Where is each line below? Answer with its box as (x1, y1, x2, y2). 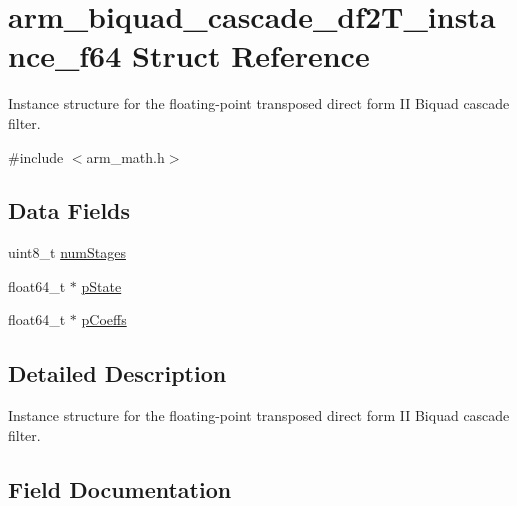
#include (8, 146, 64, 167)
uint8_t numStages (8, 242, 126, 263)
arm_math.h (86, 146, 165, 167)
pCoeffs (81, 309, 127, 330)
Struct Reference (132, 35, 370, 76)
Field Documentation (8, 473, 232, 504)
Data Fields (8, 195, 131, 226)
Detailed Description (8, 358, 227, 389)
